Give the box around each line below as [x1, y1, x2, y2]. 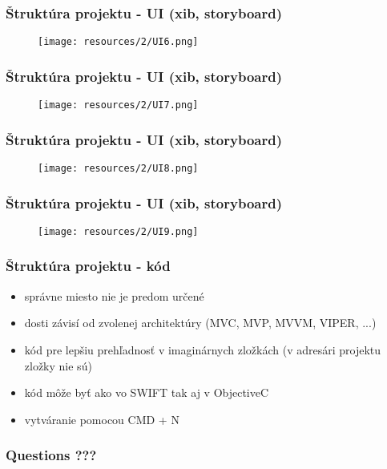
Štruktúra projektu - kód [6, 256, 171, 276]
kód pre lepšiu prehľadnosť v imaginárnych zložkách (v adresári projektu [24, 341, 381, 358]
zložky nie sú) [24, 357, 92, 374]
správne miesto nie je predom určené [24, 287, 204, 304]
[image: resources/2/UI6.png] [38, 36, 199, 48]
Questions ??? [6, 445, 97, 465]
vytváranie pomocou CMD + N [24, 410, 179, 427]
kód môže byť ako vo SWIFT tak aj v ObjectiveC [24, 384, 269, 401]
